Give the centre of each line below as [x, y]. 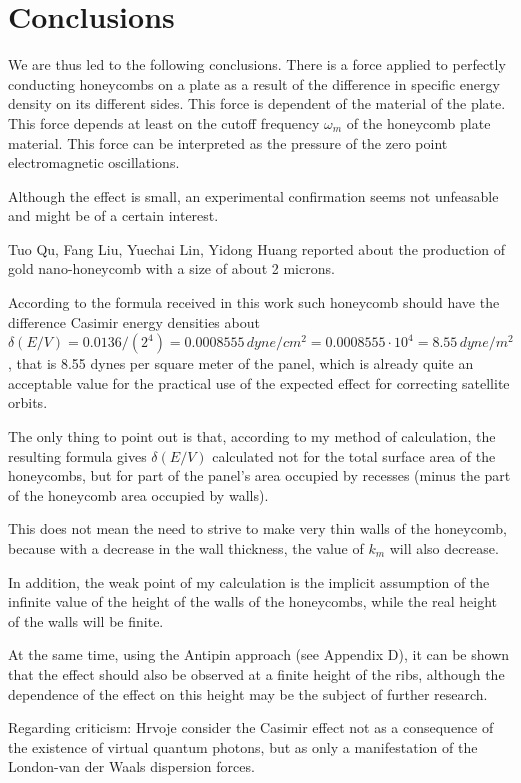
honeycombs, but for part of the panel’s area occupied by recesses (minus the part [259, 475]
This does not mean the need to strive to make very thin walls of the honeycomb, [257, 528]
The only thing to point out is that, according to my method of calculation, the [252, 436]
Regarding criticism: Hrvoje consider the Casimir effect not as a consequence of [251, 727]
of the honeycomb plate [418, 122]
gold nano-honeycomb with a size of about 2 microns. [171, 268]
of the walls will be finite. [86, 620]
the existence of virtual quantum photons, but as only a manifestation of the [243, 746]
